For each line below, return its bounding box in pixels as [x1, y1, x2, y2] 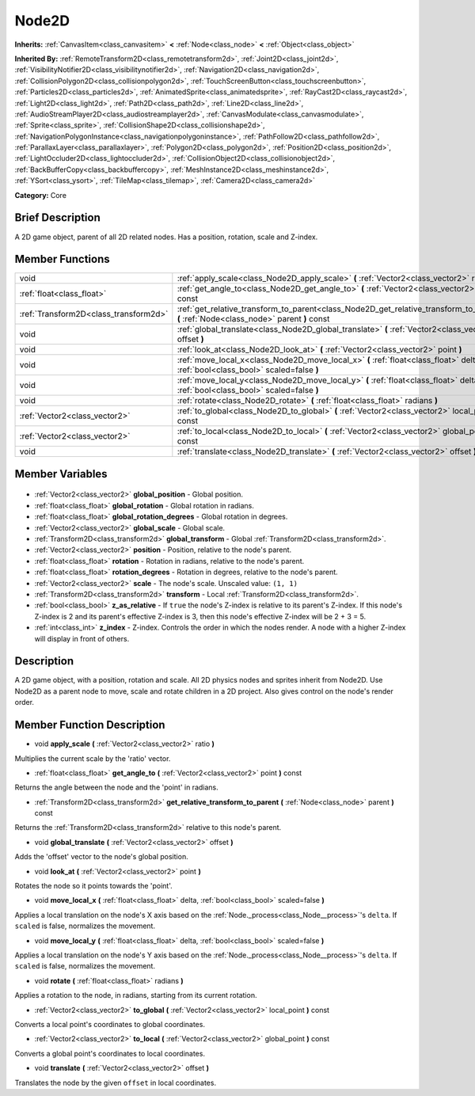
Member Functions [14, 253, 110, 266]
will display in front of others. [34, 634, 130, 643]
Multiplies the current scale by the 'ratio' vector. [14, 753, 171, 763]
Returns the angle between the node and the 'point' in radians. [14, 782, 219, 792]
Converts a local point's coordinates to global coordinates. [14, 1019, 206, 1029]
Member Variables [14, 467, 108, 481]
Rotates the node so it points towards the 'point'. [14, 881, 173, 891]
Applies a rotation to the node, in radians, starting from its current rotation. [14, 991, 257, 1000]
